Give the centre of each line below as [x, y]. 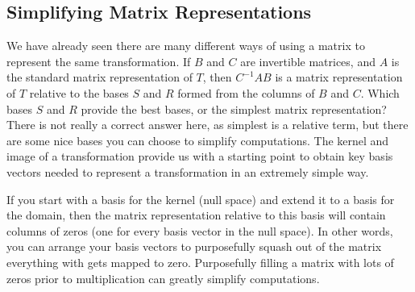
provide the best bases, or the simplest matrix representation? [234, 108]
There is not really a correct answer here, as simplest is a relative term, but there [207, 125]
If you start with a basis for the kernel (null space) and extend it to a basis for [201, 199]
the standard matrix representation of [100, 77]
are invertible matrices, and [308, 61]
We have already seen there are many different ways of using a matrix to [186, 46]
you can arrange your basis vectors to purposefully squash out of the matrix [194, 246]
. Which [380, 92]
